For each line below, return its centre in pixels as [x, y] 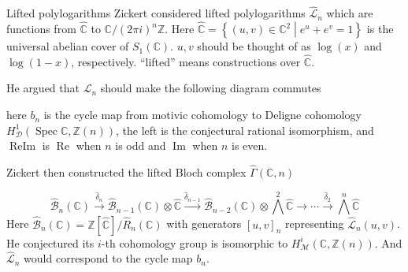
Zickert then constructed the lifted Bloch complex [126, 172]
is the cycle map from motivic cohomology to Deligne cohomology [202, 115]
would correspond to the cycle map [108, 258]
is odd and [141, 145]
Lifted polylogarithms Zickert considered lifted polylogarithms [156, 13]
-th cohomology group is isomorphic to [195, 242]
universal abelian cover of [68, 46]
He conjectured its [50, 242]
